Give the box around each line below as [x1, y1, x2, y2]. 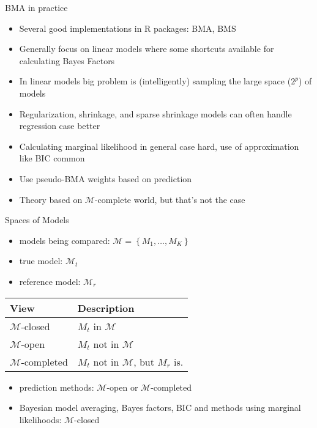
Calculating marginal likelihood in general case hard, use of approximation [19, 139, 299, 152]
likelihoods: [19, 413, 62, 426]
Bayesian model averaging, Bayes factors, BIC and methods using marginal [19, 401, 301, 414]
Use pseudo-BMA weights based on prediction [19, 172, 192, 185]
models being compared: [19, 234, 110, 246]
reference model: [19, 275, 81, 287]
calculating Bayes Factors [19, 54, 115, 67]
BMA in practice [5, 1, 68, 13]
